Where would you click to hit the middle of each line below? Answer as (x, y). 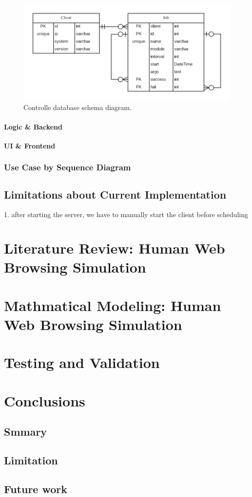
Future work (36, 488)
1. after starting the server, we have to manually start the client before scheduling (126, 214)
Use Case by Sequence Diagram (68, 167)
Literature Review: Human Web (115, 248)
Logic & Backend (33, 126)
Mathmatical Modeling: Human (113, 305)
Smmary (26, 432)
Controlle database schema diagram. (78, 107)
